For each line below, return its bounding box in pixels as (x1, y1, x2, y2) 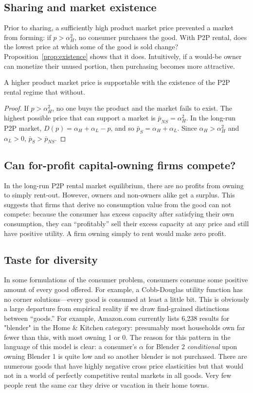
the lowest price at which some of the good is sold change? (4, 41, 179, 52)
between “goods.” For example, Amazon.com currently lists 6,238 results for (4, 313, 230, 323)
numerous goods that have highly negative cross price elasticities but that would (4, 360, 244, 371)
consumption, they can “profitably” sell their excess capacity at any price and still (4, 218, 249, 228)
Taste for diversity (4, 252, 98, 267)
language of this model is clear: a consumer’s (4, 341, 137, 352)
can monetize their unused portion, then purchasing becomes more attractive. (4, 60, 235, 71)
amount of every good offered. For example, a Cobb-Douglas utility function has (4, 284, 243, 294)
